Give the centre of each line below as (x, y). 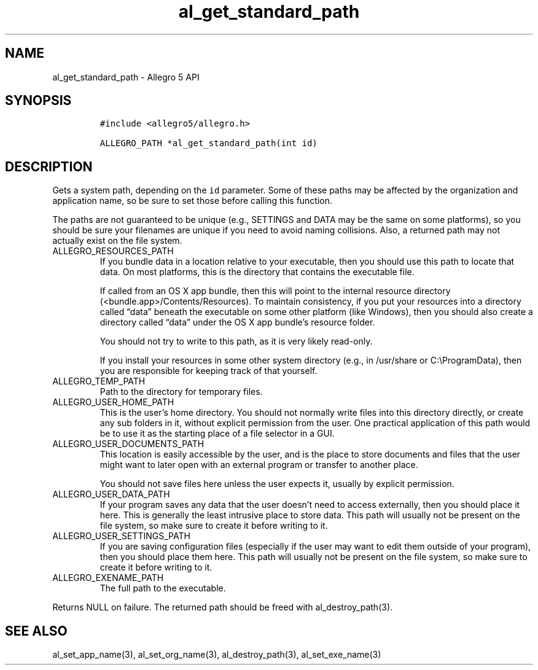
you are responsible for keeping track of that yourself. (209, 371)
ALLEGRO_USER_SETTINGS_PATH (121, 536)
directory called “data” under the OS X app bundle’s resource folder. (237, 322)
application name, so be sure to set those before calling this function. (193, 201)
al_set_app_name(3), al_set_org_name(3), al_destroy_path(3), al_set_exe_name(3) (217, 655)
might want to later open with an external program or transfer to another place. (259, 465)
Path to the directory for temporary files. (181, 392)
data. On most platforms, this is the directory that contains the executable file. (257, 272)
